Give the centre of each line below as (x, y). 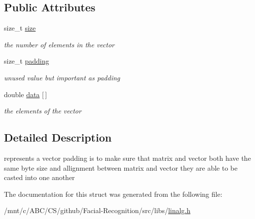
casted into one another (39, 177)
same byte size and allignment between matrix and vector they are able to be (121, 167)
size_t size (20, 28)
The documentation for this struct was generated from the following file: (113, 194)
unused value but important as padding (62, 77)
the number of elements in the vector (59, 44)
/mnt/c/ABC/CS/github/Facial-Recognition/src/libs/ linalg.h (97, 210)
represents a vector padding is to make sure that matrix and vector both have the (127, 158)
